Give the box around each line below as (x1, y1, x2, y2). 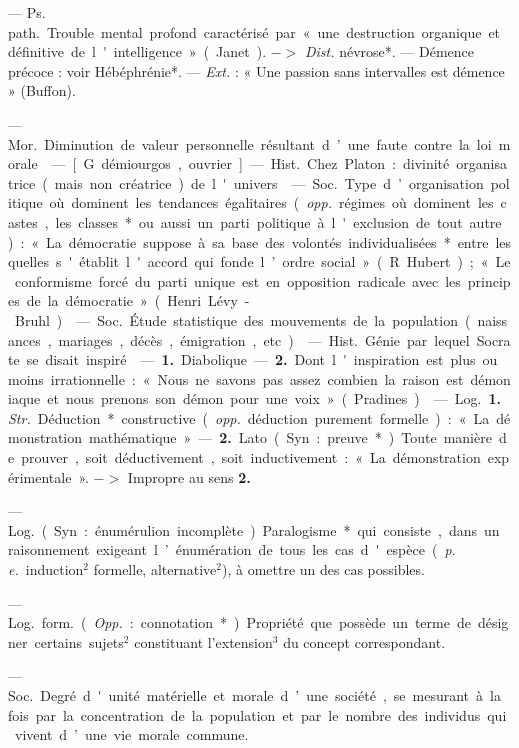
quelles (8, 251, 49, 272)
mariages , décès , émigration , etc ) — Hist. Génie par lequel (58, 329, 470, 350)
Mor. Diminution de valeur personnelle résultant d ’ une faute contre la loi (8, 133, 492, 154)
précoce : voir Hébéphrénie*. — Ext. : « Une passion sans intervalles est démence (8, 60, 505, 81)
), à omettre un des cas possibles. (221, 559, 425, 580)
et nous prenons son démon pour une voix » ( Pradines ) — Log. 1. (47, 388, 501, 409)
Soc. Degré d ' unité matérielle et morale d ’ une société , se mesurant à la (8, 685, 501, 705)
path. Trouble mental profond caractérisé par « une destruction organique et (8, 21, 501, 42)
